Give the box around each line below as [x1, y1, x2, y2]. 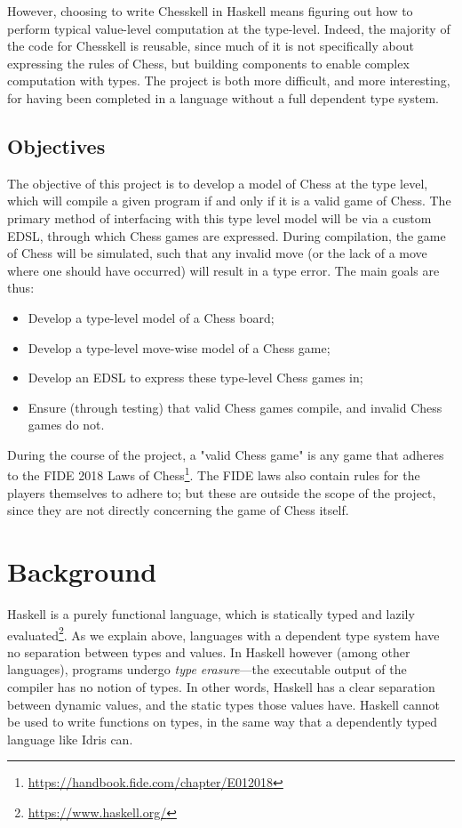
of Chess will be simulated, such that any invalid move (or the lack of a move [7, 244, 427, 262]
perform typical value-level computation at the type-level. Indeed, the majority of [7, 19, 450, 37]
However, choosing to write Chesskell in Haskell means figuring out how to [7, 2, 413, 20]
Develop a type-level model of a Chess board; [28, 308, 275, 326]
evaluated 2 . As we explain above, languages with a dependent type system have [7, 623, 440, 644]
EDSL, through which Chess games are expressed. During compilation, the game [7, 226, 446, 245]
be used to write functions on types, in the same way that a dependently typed [7, 712, 438, 731]
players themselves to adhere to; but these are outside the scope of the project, [7, 483, 436, 502]
